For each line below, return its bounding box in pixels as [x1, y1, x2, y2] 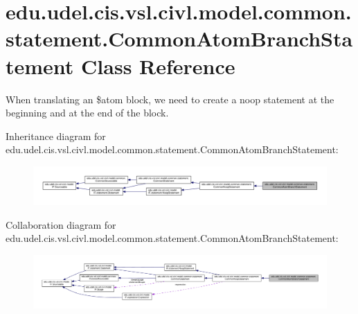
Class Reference [81, 51, 235, 80]
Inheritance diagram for [6, 128, 106, 143]
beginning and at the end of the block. [6, 105, 169, 120]
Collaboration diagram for [6, 217, 116, 232]
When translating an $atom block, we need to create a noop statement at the [6, 91, 334, 106]
